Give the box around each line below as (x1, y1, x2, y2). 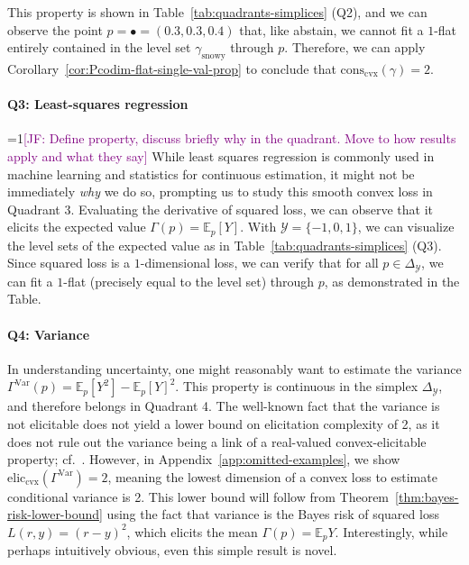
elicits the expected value (7, 217, 146, 236)
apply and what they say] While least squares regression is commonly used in (7, 146, 435, 165)
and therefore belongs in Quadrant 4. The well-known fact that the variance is (7, 396, 440, 415)
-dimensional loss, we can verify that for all (140, 253, 379, 272)
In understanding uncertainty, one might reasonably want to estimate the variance (7, 359, 462, 378)
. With (240, 217, 277, 236)
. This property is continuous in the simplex (175, 377, 418, 396)
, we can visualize (357, 217, 455, 236)
